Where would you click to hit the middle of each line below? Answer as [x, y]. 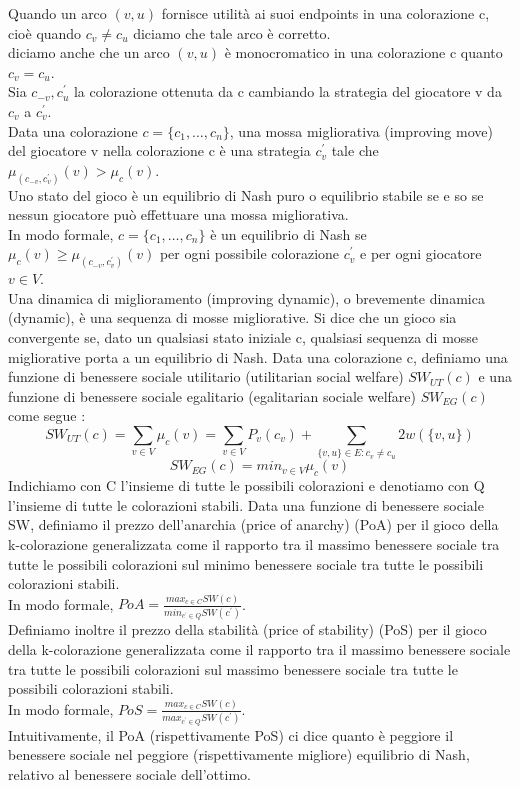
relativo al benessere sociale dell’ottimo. [129, 773]
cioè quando [45, 32]
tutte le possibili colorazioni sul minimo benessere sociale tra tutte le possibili [246, 563]
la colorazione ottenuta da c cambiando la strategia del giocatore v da [287, 91]
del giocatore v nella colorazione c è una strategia [159, 150]
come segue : [47, 415]
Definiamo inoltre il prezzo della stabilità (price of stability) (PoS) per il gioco [247, 629]
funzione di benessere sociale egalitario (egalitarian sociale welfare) [212, 395]
